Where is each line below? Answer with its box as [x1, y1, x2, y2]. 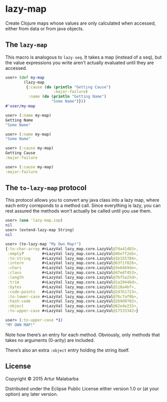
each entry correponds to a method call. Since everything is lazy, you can [5, 202, 161, 208]
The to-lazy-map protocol [5, 183, 87, 193]
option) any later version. [5, 391, 58, 397]
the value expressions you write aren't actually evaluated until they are [5, 60, 154, 66]
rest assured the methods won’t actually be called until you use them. [5, 208, 152, 214]
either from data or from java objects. [5, 25, 84, 31]
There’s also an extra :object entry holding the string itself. [5, 347, 130, 353]
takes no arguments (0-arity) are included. [5, 337, 95, 343]
